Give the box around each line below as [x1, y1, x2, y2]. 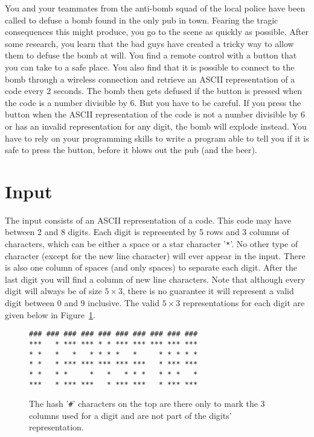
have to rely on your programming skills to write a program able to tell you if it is [5, 131, 309, 144]
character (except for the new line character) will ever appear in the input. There [5, 249, 306, 262]
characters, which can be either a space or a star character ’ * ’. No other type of [5, 237, 298, 250]
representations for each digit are [182, 297, 305, 309]
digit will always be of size [5, 285, 102, 297]
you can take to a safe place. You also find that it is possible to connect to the [5, 60, 295, 73]
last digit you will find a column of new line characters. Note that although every [5, 272, 306, 285]
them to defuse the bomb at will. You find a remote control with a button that [5, 49, 297, 61]
